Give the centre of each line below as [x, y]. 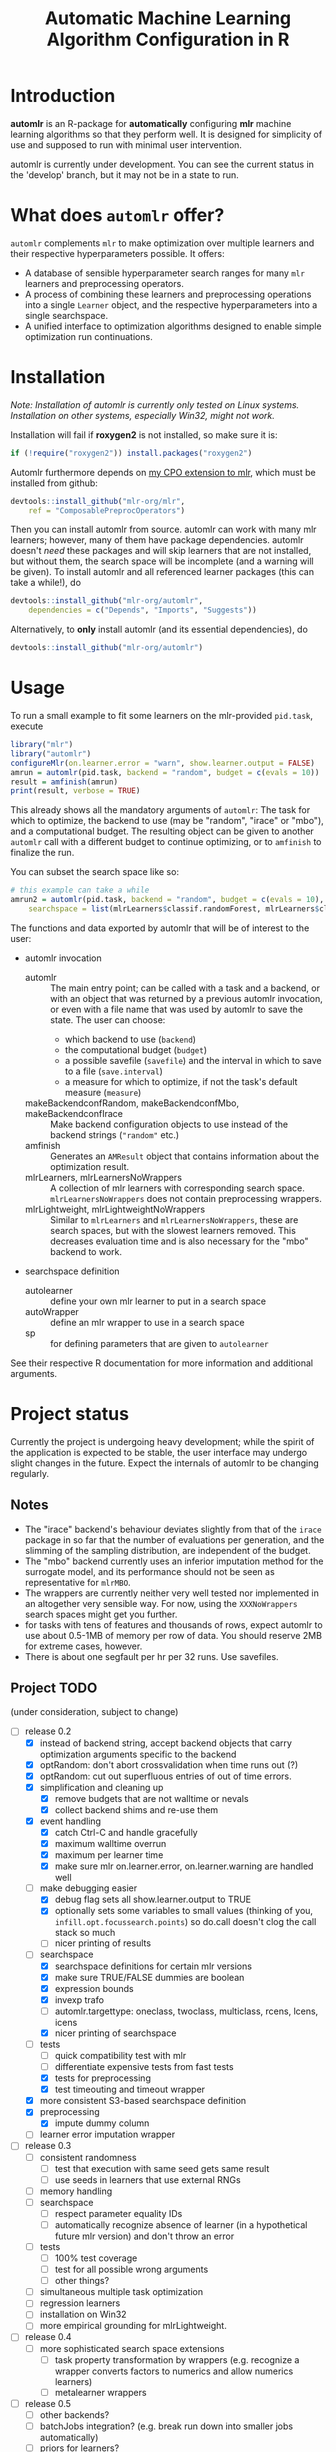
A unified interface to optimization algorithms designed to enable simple [173, 326]
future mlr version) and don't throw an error [144, 2236]
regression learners [80, 2303]
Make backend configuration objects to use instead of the [168, 1124]
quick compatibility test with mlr [120, 2055]
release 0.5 [48, 2403]
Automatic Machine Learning [168, 18]
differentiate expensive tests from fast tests [144, 2066]
